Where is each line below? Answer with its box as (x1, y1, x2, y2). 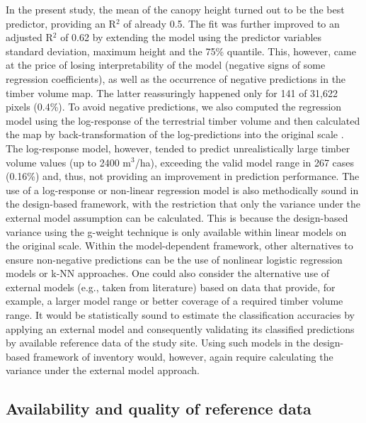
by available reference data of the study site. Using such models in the (6, 335, 310, 350)
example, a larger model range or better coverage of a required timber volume (6, 293, 343, 308)
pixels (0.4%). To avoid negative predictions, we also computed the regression (6, 99, 342, 114)
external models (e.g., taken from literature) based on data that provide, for (6, 279, 336, 294)
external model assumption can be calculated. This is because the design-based (6, 210, 348, 225)
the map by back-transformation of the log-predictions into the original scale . (6, 127, 344, 142)
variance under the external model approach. (6, 363, 200, 378)
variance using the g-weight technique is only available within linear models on (6, 224, 347, 239)
